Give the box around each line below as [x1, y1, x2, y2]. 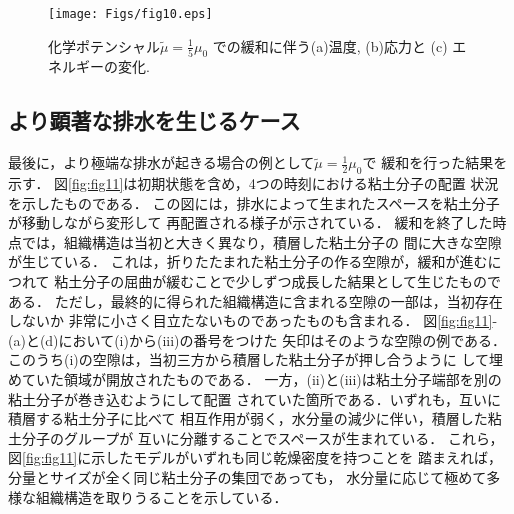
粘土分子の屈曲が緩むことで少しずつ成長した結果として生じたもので [54, 271, 502, 292]
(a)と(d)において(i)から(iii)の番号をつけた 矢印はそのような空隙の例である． [8, 329, 507, 350]
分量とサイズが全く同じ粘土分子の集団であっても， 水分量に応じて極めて [8, 466, 487, 487]
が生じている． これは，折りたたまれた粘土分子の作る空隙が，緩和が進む [8, 251, 488, 272]
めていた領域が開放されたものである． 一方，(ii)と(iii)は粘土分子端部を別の [8, 368, 502, 389]
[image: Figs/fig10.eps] [48, 7, 213, 21]
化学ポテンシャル [48, 35, 160, 56]
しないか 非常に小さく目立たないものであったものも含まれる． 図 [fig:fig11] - [8, 310, 498, 331]
